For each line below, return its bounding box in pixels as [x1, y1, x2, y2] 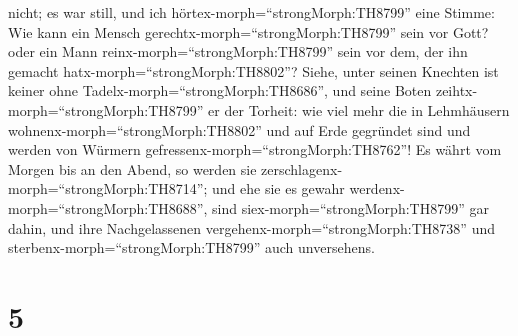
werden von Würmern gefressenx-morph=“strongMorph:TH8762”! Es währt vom [8, 139, 502, 160]
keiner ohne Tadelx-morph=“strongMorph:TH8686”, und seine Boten [8, 80, 432, 101]
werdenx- [349, 178, 405, 199]
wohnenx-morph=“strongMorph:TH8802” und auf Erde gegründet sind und [8, 119, 471, 140]
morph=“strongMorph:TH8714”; [8, 178, 208, 199]
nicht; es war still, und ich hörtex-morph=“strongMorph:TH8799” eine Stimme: [8, 2, 495, 22]
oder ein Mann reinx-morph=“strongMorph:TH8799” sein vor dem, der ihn [8, 41, 468, 62]
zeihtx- [435, 80, 478, 101]
